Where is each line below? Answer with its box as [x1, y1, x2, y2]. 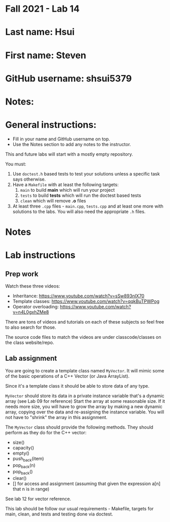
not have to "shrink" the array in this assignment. [5, 414, 108, 420]
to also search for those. [5, 324, 56, 330]
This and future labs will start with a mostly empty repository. [5, 151, 133, 157]
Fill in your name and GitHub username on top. [12, 135, 110, 142]
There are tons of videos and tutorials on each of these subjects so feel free [5, 319, 164, 325]
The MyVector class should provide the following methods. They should [5, 424, 154, 430]
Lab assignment [5, 354, 57, 363]
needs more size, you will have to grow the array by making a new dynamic [5, 403, 162, 409]
